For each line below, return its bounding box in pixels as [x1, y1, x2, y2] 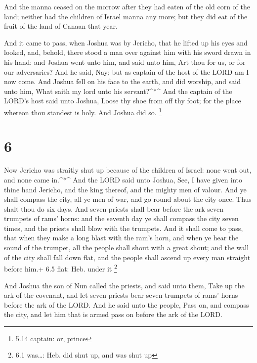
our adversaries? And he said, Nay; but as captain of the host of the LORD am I [4, 66, 249, 77]
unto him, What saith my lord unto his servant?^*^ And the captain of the [4, 86, 232, 96]
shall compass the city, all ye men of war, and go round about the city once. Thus [4, 194, 252, 204]
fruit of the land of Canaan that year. [4, 21, 118, 31]
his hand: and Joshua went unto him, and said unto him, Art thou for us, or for [4, 56, 246, 67]
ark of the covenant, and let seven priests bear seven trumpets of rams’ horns [4, 290, 238, 300]
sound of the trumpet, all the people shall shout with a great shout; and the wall [4, 242, 249, 253]
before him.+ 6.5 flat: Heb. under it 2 [4, 262, 117, 273]
